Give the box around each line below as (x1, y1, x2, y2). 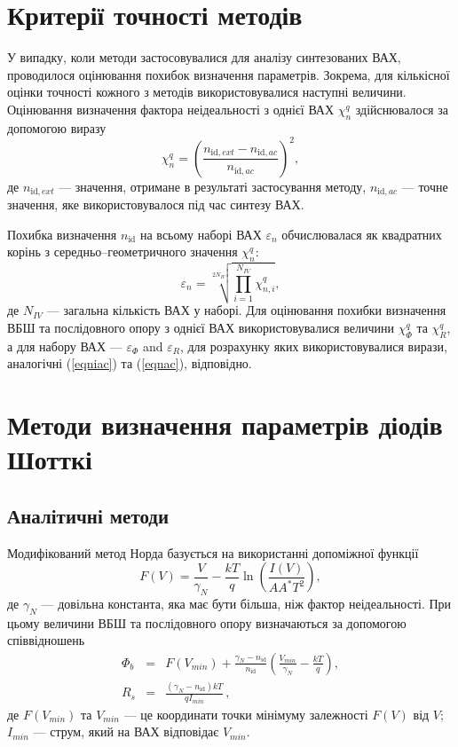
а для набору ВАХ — (7, 336, 122, 355)
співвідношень (7, 631, 85, 649)
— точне (401, 177, 448, 195)
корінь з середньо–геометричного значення (7, 242, 238, 261)
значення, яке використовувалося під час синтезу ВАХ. (7, 195, 304, 214)
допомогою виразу (7, 118, 107, 137)
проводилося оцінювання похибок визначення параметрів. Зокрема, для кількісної (7, 65, 450, 83)
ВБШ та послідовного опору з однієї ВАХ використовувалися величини (7, 318, 394, 337)
